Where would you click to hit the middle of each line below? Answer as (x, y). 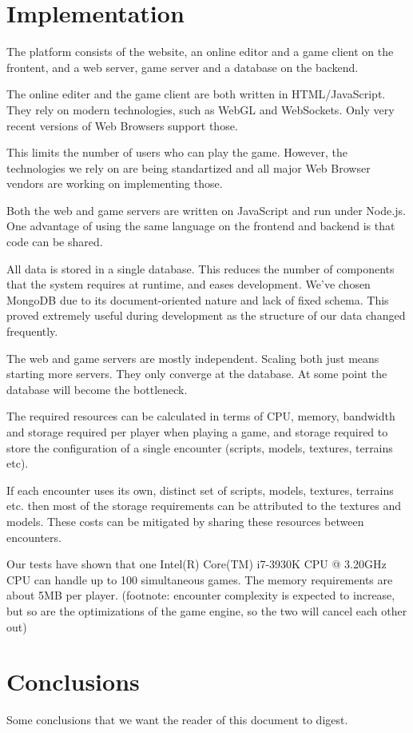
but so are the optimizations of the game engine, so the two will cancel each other (207, 610)
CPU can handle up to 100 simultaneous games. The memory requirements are (200, 579)
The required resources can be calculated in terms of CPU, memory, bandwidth (201, 416)
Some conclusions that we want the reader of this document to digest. (177, 720)
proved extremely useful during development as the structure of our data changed (206, 315)
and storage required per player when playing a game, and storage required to (197, 432)
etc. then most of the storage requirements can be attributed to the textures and (204, 506)
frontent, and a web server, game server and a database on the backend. (183, 67)
